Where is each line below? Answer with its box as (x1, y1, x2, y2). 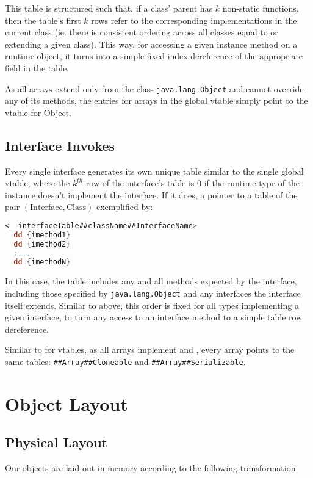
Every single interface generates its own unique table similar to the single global (5, 164, 304, 177)
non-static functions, (222, 2, 299, 14)
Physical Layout (5, 433, 107, 452)
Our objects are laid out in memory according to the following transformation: (5, 462, 298, 474)
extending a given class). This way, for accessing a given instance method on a (5, 37, 298, 50)
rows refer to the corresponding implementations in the (91, 13, 297, 26)
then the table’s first (5, 13, 81, 26)
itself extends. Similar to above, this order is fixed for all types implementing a (5, 299, 299, 311)
